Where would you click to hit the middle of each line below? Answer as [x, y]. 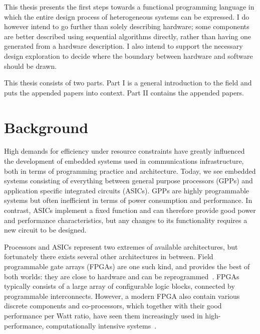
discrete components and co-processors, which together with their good [113, 306]
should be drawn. [31, 66]
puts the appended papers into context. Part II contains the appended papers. [124, 92]
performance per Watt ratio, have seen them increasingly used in [103, 315]
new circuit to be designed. [45, 230]
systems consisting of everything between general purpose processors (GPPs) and [128, 181]
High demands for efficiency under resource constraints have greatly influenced [124, 151]
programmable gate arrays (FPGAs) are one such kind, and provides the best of [127, 266]
